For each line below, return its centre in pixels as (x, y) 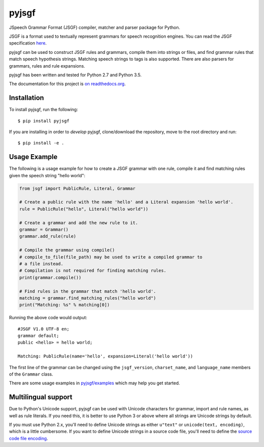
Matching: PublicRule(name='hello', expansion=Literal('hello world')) (105, 356)
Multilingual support (41, 397)
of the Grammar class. (31, 374)
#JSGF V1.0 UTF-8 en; (44, 329)
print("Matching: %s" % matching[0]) (65, 305)
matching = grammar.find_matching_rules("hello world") (88, 298)
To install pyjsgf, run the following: (44, 110)
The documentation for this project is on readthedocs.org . (67, 84)
